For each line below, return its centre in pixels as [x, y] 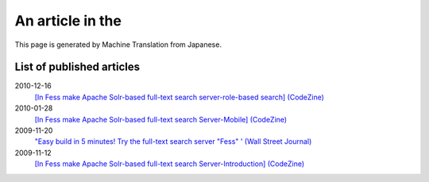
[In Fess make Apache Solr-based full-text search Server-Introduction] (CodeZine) [170, 164]
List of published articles [77, 67]
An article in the [68, 21]
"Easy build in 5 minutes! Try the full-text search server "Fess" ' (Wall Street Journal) [173, 141]
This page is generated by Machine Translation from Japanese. [118, 45]
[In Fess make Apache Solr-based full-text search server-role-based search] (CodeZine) [180, 97]
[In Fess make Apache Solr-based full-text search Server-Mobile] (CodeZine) [161, 119]
